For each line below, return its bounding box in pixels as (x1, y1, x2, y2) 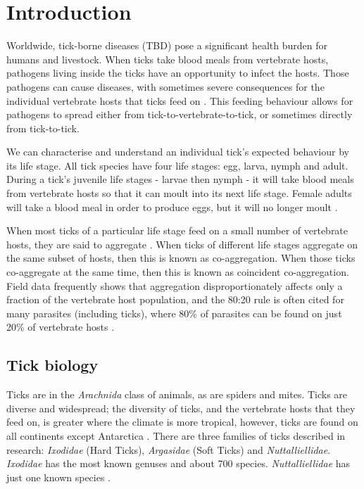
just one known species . (6, 469, 111, 484)
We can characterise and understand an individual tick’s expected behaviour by (6, 144, 349, 159)
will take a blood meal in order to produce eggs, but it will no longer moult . (6, 199, 338, 214)
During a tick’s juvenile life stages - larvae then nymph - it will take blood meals (6, 172, 354, 186)
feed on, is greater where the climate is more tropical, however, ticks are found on (6, 414, 358, 429)
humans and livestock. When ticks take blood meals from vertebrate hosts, (6, 51, 329, 66)
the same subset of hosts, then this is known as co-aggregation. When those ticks (6, 250, 356, 265)
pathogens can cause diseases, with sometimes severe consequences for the (6, 79, 325, 94)
